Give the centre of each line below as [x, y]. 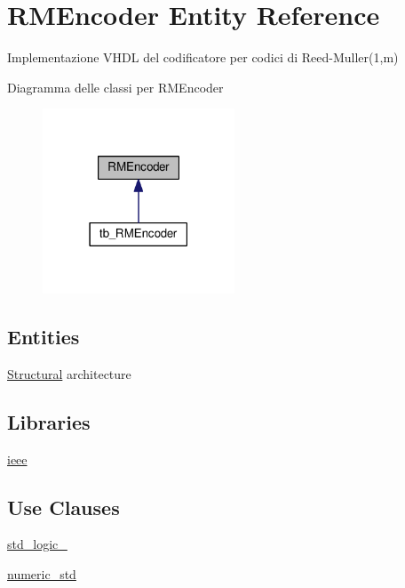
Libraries [49, 421]
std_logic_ [37, 544]
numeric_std [42, 573]
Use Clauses [64, 507]
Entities [44, 336]
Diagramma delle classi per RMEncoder [115, 87]
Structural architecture [69, 373]
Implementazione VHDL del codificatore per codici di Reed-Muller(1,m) [203, 57]
